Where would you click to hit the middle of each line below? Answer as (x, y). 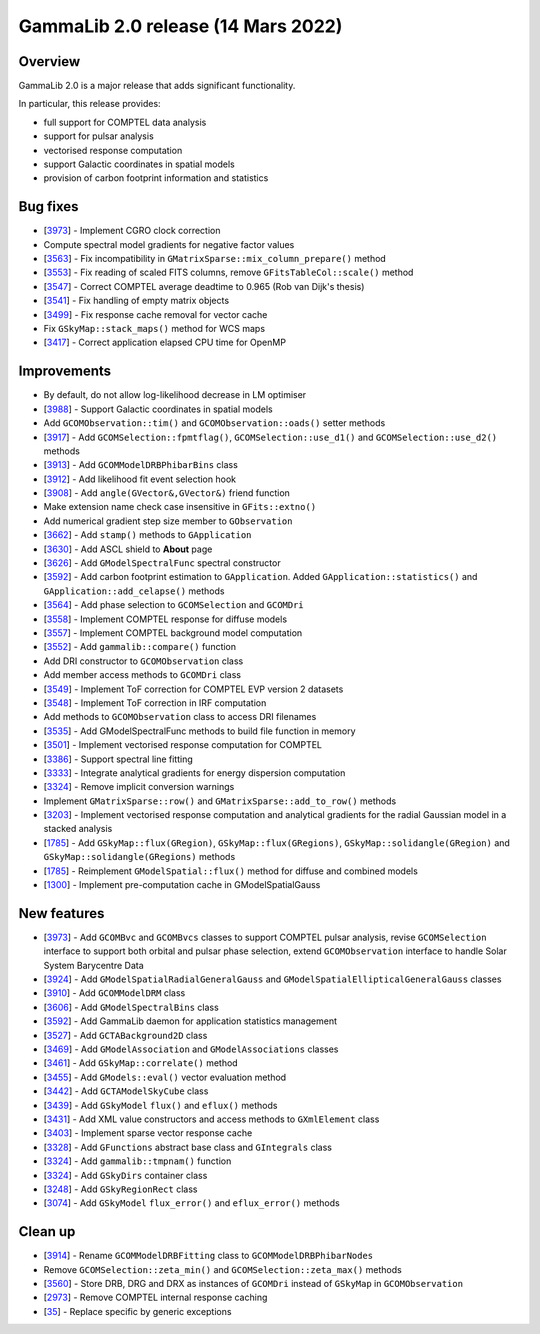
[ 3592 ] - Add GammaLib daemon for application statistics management (190, 1021)
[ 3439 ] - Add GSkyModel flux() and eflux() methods (160, 1105)
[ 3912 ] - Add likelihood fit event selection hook (140, 479)
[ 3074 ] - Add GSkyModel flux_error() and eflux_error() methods (191, 1203)
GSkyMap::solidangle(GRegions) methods (139, 857)
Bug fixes (48, 206)
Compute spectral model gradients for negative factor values (169, 244)
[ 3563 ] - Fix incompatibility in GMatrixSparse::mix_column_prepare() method (215, 259)
